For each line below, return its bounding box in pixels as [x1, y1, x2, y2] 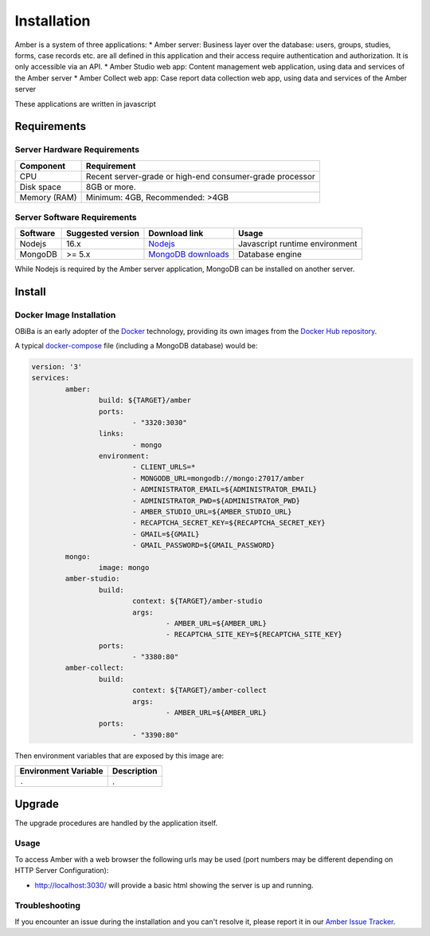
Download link [148, 228, 204, 239]
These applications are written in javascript [14, 99, 157, 108]
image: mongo [98, 563, 150, 572]
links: [98, 429, 125, 439]
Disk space [19, 181, 61, 192]
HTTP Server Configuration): [14, 866, 109, 875]
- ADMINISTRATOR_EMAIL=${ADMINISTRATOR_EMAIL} [131, 485, 318, 494]
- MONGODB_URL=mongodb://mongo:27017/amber [131, 474, 305, 482]
